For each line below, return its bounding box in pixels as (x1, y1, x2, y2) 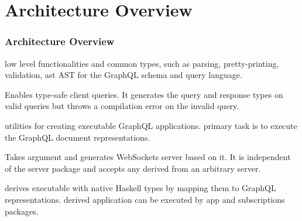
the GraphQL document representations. (5, 131, 150, 143)
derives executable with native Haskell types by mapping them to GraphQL (5, 182, 276, 194)
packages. (5, 205, 39, 217)
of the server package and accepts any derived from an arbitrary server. (5, 162, 261, 174)
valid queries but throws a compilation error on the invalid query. (5, 100, 239, 112)
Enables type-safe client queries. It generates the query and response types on (5, 88, 283, 100)
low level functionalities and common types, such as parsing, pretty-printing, (5, 57, 279, 69)
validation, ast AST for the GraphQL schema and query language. (5, 69, 242, 81)
